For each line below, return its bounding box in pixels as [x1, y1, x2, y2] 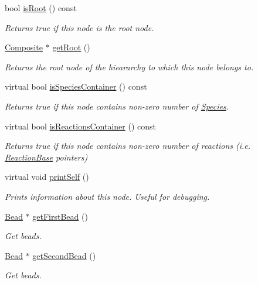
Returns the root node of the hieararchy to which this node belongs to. [5, 60, 254, 73]
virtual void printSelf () [5, 171, 89, 183]
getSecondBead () [32, 249, 96, 261]
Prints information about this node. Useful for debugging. [5, 190, 210, 202]
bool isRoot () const [5, 2, 77, 13]
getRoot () [52, 41, 90, 53]
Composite [5, 41, 43, 53]
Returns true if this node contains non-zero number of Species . [5, 100, 229, 112]
